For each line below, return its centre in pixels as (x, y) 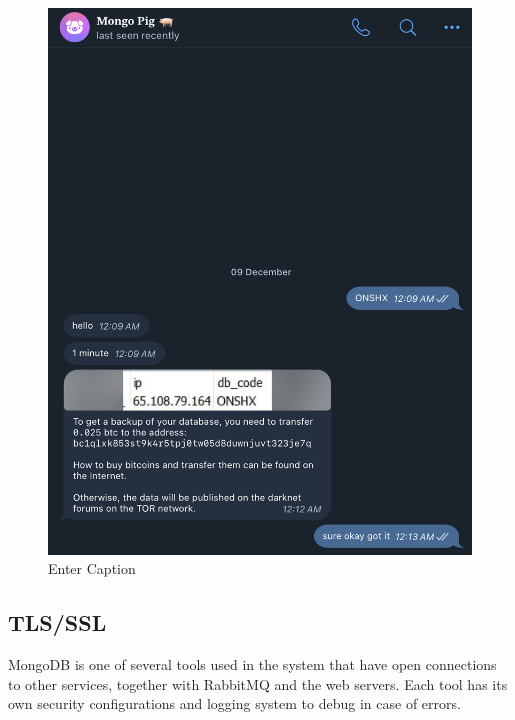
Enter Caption (92, 568)
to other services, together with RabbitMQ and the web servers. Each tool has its (258, 683)
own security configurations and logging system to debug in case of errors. (234, 703)
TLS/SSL (57, 622)
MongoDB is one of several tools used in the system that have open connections (252, 664)
